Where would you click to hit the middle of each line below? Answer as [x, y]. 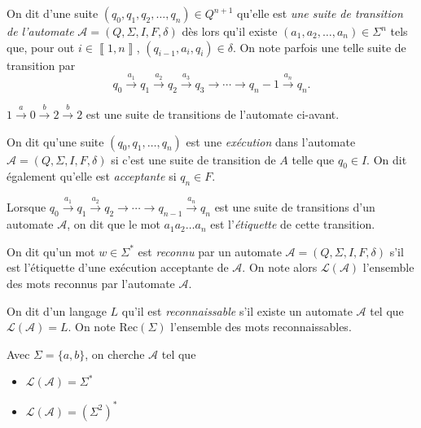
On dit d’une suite [53, 13]
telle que [313, 159]
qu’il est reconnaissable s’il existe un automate [237, 310]
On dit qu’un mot [51, 251]
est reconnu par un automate [210, 251]
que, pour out [41, 47]
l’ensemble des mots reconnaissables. [261, 327]
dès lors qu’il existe [230, 31]
